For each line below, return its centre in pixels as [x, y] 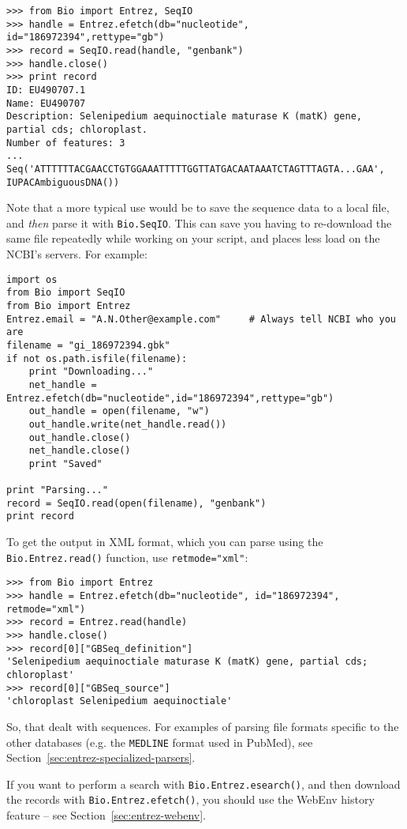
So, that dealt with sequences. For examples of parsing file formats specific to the [203, 726]
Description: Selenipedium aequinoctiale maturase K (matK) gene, [185, 117]
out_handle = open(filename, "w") [119, 411]
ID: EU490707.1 [46, 90]
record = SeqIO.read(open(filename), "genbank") [136, 503]
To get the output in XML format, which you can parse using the [165, 542]
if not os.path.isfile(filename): [97, 358]
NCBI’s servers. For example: [77, 254]
